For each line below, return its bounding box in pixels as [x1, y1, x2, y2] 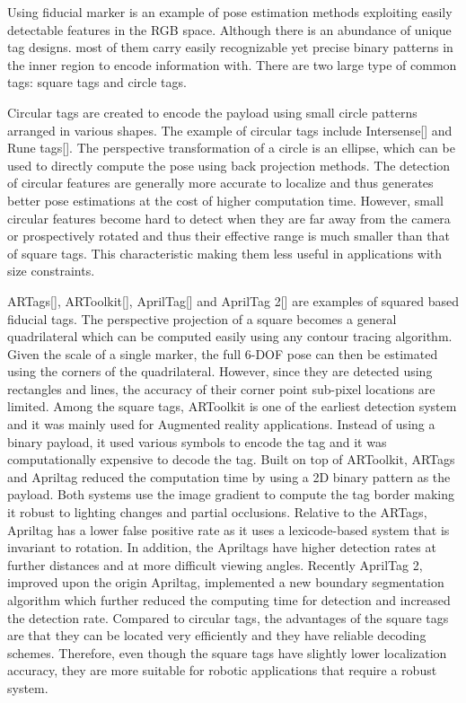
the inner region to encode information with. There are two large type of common [7, 55, 457, 74]
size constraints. [7, 261, 95, 280]
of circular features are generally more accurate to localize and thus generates [7, 173, 434, 192]
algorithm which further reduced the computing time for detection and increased [7, 591, 451, 609]
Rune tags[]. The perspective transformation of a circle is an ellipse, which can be [7, 138, 455, 157]
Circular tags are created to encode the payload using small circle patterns [7, 102, 418, 121]
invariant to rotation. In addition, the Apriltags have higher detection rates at [7, 538, 436, 557]
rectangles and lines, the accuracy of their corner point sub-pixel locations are [7, 379, 435, 398]
